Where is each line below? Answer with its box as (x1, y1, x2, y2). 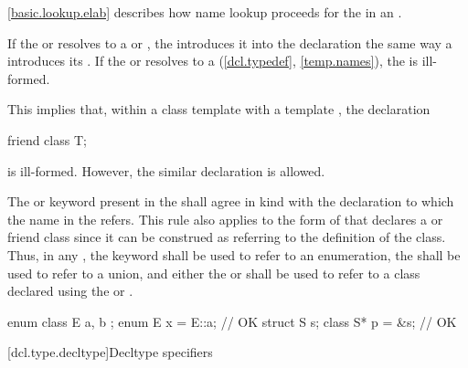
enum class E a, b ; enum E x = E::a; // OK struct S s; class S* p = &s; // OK (7, 311, 457, 331)
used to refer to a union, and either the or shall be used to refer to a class (7, 263, 420, 282)
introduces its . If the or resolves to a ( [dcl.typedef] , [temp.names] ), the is (7, 51, 418, 70)
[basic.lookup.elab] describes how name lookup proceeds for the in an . (7, 3, 402, 21)
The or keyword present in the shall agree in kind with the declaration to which (7, 192, 454, 211)
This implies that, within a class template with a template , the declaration (7, 100, 431, 119)
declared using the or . (7, 281, 133, 300)
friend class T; (7, 130, 87, 149)
